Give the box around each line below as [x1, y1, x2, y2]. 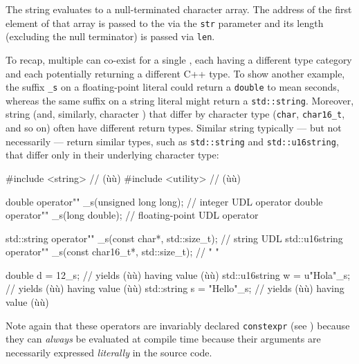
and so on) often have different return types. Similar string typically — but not [6, 120, 342, 135]
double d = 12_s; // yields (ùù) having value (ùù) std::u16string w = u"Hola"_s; [6, 267, 351, 282]
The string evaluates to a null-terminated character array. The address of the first [6, 2, 352, 16]
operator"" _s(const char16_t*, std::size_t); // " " [6, 244, 219, 259]
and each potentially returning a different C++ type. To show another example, [6, 66, 345, 80]
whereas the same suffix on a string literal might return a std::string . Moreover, [6, 93, 354, 107]
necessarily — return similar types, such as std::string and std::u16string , [6, 134, 339, 148]
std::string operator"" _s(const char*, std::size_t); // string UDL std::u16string [6, 230, 343, 245]
